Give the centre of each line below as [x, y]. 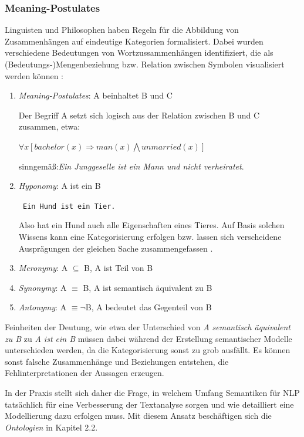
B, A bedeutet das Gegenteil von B [148, 307]
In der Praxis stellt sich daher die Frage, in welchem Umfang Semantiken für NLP [152, 392]
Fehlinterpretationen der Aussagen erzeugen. [85, 373]
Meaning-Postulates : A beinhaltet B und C [95, 95]
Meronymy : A [43, 268]
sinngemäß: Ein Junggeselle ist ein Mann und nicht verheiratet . [131, 166]
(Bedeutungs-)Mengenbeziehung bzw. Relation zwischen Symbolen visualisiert [145, 64]
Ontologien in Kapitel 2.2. [51, 427]
